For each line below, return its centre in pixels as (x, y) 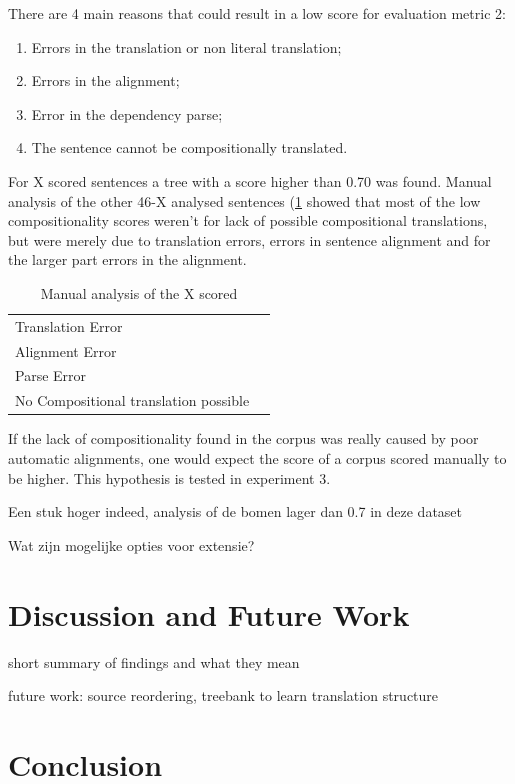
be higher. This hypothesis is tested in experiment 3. (169, 477)
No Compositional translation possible (132, 400)
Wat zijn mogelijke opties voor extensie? (131, 544)
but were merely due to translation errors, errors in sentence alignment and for (249, 239)
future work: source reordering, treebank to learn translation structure (223, 695)
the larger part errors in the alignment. (127, 259)
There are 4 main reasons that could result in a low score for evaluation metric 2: (257, 13)
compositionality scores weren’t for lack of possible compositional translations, (248, 220)
